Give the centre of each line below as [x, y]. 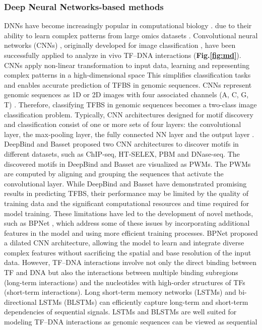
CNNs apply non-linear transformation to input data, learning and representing [127, 65]
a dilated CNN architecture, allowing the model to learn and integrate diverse [124, 243]
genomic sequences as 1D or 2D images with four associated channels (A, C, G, [126, 94]
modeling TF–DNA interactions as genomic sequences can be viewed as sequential [131, 322]
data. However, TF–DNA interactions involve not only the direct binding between [130, 262]
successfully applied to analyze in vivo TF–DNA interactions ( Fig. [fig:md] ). [123, 55]
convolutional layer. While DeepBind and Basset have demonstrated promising [125, 183]
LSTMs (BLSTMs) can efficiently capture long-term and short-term [144, 302]
